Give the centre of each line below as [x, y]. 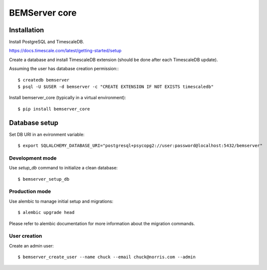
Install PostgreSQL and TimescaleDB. [46, 42]
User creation [26, 236]
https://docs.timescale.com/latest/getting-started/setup [65, 51]
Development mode [33, 158]
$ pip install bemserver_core [54, 109]
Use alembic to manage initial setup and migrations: [61, 201]
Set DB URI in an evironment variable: [47, 134]
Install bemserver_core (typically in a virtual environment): [67, 98]
